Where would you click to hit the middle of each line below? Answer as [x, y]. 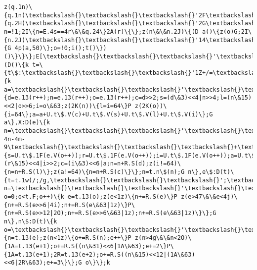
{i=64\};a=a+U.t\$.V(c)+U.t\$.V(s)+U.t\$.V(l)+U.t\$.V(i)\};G [108, 114]
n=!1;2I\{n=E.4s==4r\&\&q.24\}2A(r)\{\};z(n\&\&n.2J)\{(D [101, 31]
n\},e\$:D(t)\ [211, 172]
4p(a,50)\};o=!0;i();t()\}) [61, 48]
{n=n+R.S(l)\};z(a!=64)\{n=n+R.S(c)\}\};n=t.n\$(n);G [94, 172]
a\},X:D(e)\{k [27, 123]
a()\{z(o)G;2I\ [227, 31]
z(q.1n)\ [18, 7]
